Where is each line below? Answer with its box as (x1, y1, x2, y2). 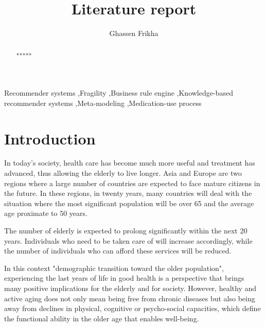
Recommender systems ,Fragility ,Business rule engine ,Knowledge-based (4, 87, 233, 98)
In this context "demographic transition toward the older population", (4, 262, 224, 273)
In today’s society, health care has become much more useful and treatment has (4, 157, 255, 168)
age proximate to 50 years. (4, 208, 87, 219)
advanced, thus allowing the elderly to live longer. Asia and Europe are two (4, 168, 242, 178)
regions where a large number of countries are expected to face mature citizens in (4, 177, 260, 188)
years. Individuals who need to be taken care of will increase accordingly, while (4, 235, 253, 246)
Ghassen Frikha (109, 28, 158, 39)
